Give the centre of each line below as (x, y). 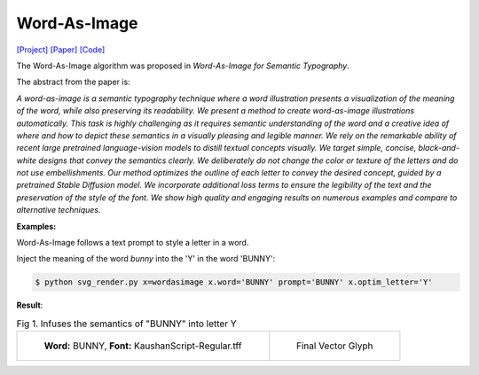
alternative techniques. (59, 210)
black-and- (439, 148)
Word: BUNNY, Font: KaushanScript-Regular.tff (143, 346)
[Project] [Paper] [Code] (61, 50)
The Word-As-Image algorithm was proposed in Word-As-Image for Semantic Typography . (183, 66)
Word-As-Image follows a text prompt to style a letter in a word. (133, 243)
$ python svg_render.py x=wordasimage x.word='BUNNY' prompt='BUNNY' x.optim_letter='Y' (234, 282)
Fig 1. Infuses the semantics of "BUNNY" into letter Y (126, 324)
